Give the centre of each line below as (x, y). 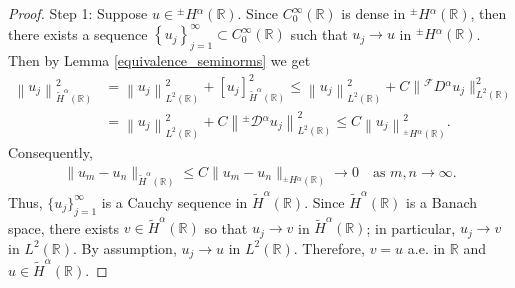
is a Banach (442, 201)
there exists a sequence (78, 33)
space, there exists (64, 227)
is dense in (373, 13)
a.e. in (426, 247)
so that (226, 227)
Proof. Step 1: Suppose (78, 13)
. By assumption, (125, 247)
